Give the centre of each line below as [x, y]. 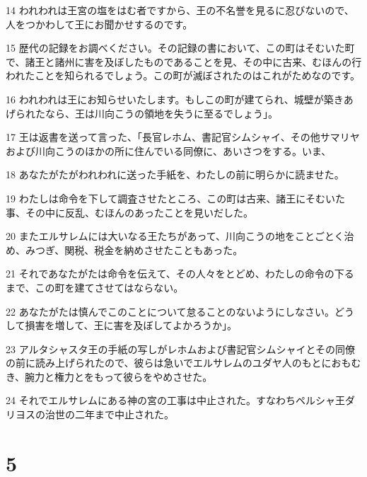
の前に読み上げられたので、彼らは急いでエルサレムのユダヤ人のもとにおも [179, 363]
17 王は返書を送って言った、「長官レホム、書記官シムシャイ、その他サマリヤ [183, 137]
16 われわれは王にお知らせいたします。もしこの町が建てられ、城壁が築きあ [180, 99]
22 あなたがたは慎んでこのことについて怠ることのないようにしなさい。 [170, 311]
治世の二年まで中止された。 [109, 414]
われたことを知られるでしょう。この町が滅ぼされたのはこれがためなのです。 [183, 75]
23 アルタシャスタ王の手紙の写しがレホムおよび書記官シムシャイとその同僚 [181, 349]
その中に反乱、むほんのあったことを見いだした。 [139, 212]
